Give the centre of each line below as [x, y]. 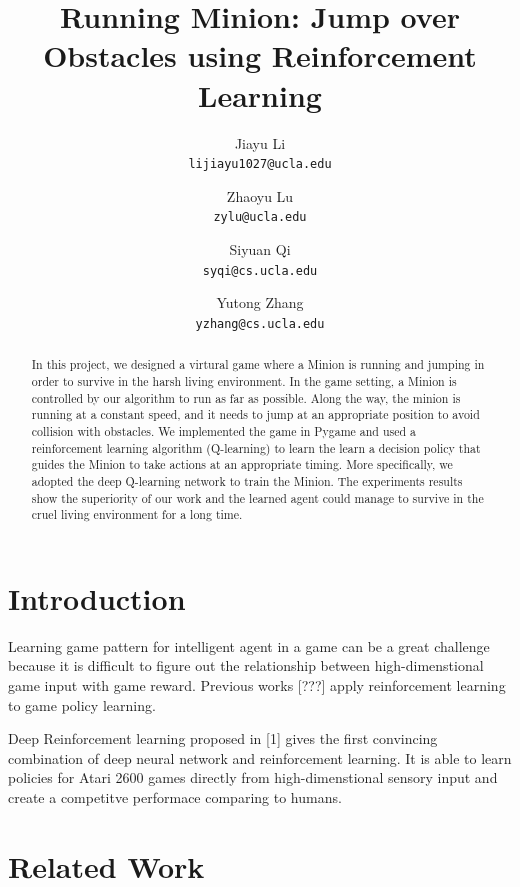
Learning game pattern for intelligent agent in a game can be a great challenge [249, 645]
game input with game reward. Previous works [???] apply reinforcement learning [257, 684]
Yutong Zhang [260, 302]
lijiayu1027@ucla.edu [260, 164]
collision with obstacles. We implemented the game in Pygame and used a [223, 430]
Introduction [97, 597]
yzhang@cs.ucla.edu [260, 323]
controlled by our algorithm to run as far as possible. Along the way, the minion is [246, 397]
